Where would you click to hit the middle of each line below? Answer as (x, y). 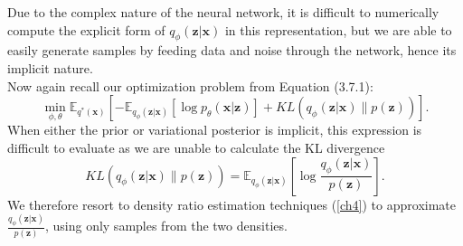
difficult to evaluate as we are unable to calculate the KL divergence (196, 147)
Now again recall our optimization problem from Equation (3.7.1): (190, 85)
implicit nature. (50, 67)
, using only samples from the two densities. (166, 226)
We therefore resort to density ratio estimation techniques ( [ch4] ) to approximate (232, 204)
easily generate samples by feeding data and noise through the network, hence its (232, 50)
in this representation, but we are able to (338, 29)
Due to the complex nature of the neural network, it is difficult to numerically (223, 12)
